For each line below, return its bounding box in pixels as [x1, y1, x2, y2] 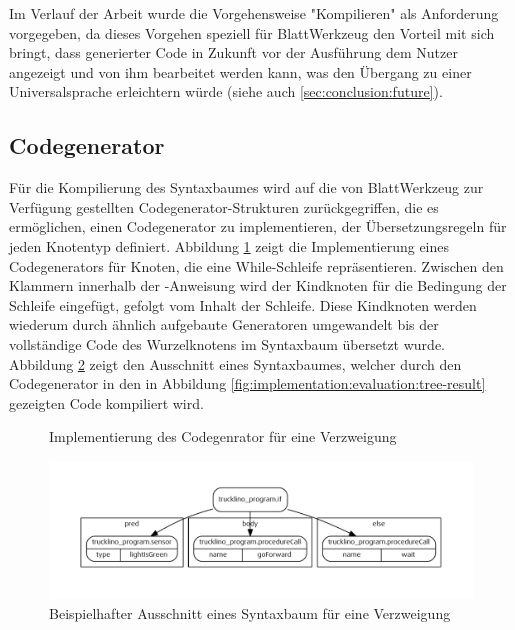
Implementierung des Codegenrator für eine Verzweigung [49, 426, 397, 447]
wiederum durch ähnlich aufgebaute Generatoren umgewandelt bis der [9, 314, 439, 335]
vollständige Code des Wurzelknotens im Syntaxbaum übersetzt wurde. [9, 333, 446, 354]
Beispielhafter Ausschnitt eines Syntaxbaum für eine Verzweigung [49, 602, 451, 623]
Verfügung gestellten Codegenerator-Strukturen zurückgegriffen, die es [9, 196, 439, 217]
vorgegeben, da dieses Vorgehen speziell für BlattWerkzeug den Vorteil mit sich [9, 22, 495, 43]
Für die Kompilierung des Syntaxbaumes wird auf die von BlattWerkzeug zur [9, 177, 484, 198]
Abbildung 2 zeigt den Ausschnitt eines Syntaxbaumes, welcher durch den [9, 353, 462, 374]
